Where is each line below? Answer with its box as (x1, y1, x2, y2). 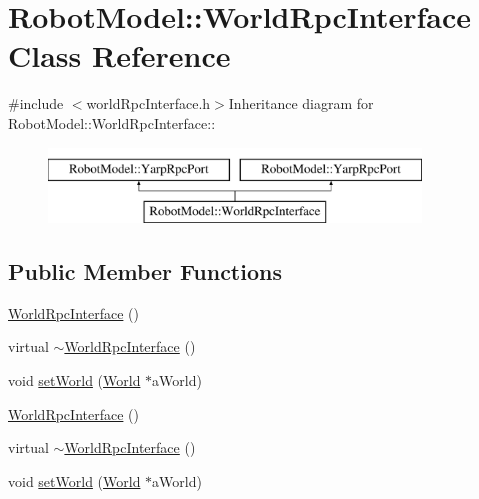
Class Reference (8, 35, 231, 76)
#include (8, 93, 64, 114)
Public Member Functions (8, 256, 282, 287)
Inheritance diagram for (228, 93, 374, 114)
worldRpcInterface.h (86, 93, 211, 114)
